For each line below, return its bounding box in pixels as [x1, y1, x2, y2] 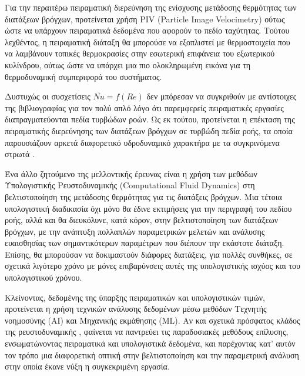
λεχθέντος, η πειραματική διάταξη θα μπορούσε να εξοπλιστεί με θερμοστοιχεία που [5, 35, 290, 48]
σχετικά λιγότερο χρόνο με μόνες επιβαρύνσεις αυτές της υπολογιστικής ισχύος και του [5, 259, 300, 272]
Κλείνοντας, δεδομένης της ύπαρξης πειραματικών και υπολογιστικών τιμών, [5, 291, 265, 303]
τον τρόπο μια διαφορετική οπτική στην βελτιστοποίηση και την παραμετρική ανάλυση [5, 348, 299, 361]
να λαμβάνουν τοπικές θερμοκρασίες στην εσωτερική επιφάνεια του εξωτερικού [5, 47, 275, 59]
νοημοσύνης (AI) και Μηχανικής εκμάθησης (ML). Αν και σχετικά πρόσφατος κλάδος [5, 314, 300, 326]
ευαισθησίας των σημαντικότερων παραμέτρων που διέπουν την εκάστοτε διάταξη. [5, 237, 284, 249]
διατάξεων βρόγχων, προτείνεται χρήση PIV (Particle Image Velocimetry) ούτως [5, 12, 285, 25]
